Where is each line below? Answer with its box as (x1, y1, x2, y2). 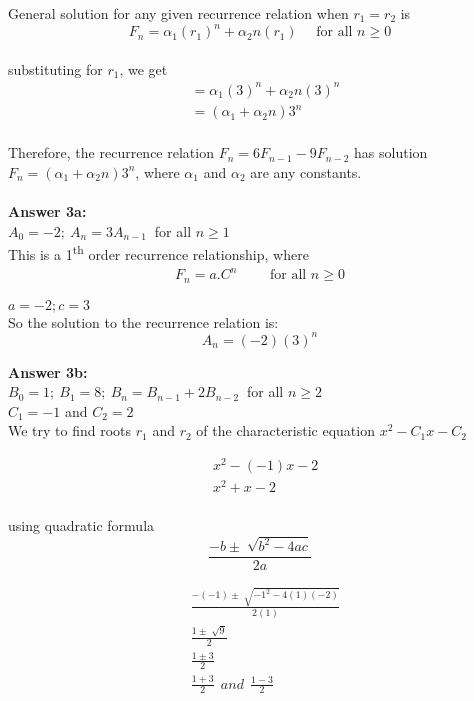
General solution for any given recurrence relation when (8, 3, 349, 23)
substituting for (8, 58, 103, 79)
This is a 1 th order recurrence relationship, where (8, 241, 309, 264)
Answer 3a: (8, 201, 87, 222)
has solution (354, 142, 428, 163)
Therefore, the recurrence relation (8, 142, 214, 163)
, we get (119, 58, 168, 79)
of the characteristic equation (196, 420, 375, 441)
